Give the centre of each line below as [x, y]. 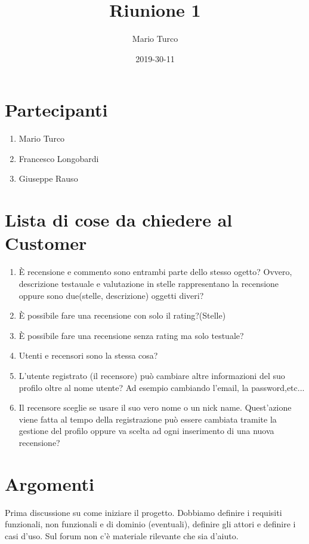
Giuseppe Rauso [48, 178]
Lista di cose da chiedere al [119, 220]
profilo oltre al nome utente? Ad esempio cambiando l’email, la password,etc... [162, 387]
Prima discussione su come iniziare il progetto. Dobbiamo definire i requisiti [143, 512]
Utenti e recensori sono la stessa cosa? [88, 355]
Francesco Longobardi [59, 158]
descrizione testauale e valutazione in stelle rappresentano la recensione [149, 283]
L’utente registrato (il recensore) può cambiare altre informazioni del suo [152, 375]
